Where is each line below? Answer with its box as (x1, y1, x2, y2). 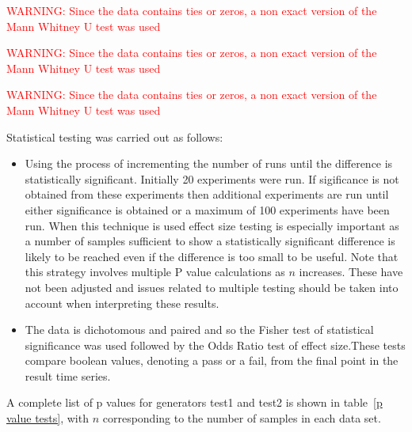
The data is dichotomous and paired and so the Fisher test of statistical (25, 321, 374, 338)
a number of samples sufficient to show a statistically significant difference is (25, 233, 395, 249)
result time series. (25, 367, 111, 384)
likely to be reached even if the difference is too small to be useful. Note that (25, 248, 399, 264)
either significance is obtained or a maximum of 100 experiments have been (25, 201, 390, 218)
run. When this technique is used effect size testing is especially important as (25, 217, 399, 233)
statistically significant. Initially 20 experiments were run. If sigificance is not (25, 170, 399, 187)
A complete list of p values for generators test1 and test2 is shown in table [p (6, 394, 383, 411)
